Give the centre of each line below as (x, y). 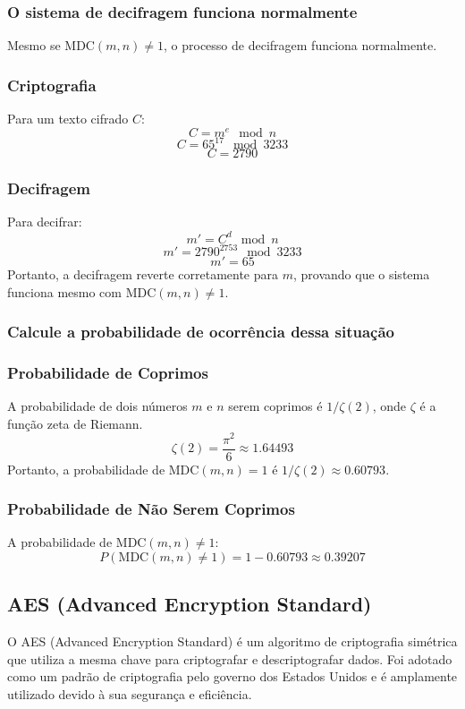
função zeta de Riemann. (75, 423)
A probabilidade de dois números (97, 406)
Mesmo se (34, 45)
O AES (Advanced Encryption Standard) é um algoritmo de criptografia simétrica (232, 641)
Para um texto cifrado (68, 119)
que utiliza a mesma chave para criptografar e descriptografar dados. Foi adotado (230, 658)
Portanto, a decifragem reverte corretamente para (143, 274)
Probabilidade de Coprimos (108, 372)
